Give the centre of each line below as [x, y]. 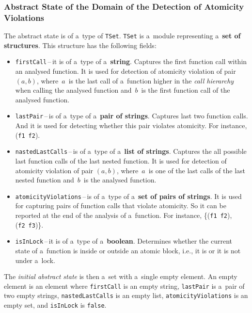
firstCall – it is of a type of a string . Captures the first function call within [131, 61]
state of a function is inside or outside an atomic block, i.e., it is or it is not [128, 250]
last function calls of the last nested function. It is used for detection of [121, 160]
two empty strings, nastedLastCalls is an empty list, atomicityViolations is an [126, 295]
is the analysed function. [120, 180]
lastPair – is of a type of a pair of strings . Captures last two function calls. [132, 116]
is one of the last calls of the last [197, 170]
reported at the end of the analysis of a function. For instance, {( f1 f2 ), [124, 215]
